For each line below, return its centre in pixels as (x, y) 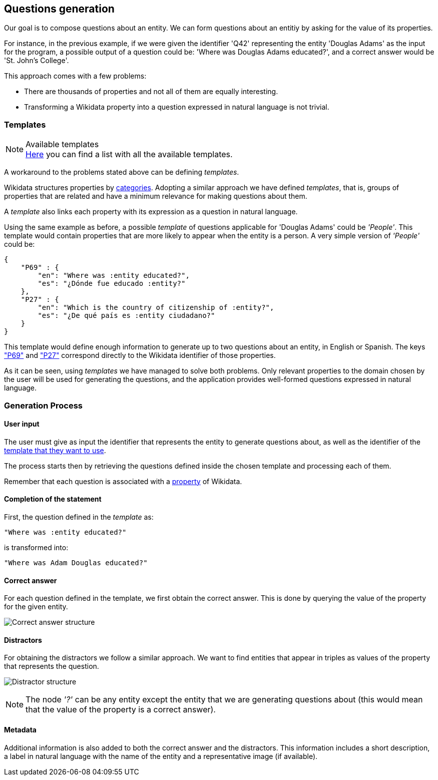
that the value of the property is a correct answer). (121, 710)
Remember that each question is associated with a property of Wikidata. (123, 481)
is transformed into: (36, 547)
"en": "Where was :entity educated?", (114, 276)
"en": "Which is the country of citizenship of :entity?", (156, 308)
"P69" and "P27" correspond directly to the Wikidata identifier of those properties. (140, 355)
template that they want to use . (55, 450)
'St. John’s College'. (37, 61)
